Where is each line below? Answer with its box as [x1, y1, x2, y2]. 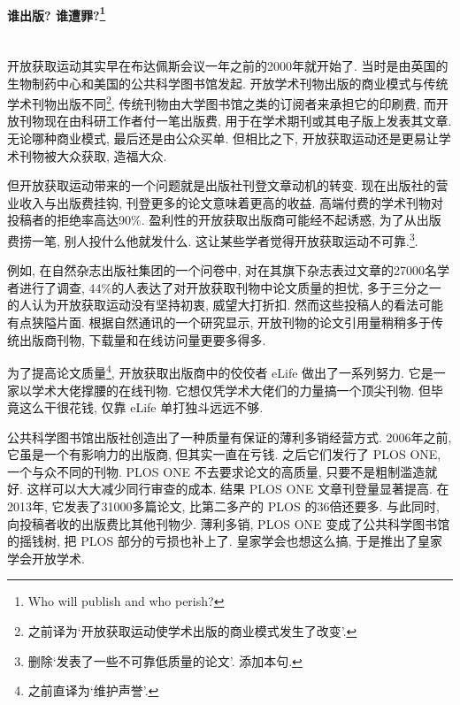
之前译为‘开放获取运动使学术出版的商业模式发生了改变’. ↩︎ [27, 622, 357, 640]
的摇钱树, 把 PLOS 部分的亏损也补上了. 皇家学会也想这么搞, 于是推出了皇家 [7, 532, 442, 550]
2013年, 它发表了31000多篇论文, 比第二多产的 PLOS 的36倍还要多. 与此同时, [7, 497, 440, 516]
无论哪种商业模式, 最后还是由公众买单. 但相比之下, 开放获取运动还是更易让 [7, 129, 439, 148]
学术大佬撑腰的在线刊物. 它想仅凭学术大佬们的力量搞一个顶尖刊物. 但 [31, 380, 432, 399]
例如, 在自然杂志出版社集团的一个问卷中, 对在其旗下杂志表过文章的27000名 [7, 261, 438, 280]
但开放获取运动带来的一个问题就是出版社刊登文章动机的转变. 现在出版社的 [7, 176, 436, 195]
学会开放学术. [7, 548, 85, 567]
